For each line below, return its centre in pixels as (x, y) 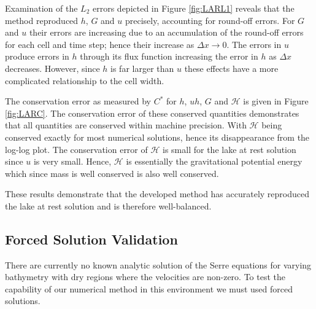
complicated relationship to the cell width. (85, 80)
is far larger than (142, 68)
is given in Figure (276, 101)
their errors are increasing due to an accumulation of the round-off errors (166, 32)
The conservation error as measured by (78, 101)
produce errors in (37, 56)
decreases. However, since (52, 68)
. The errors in (254, 44)
